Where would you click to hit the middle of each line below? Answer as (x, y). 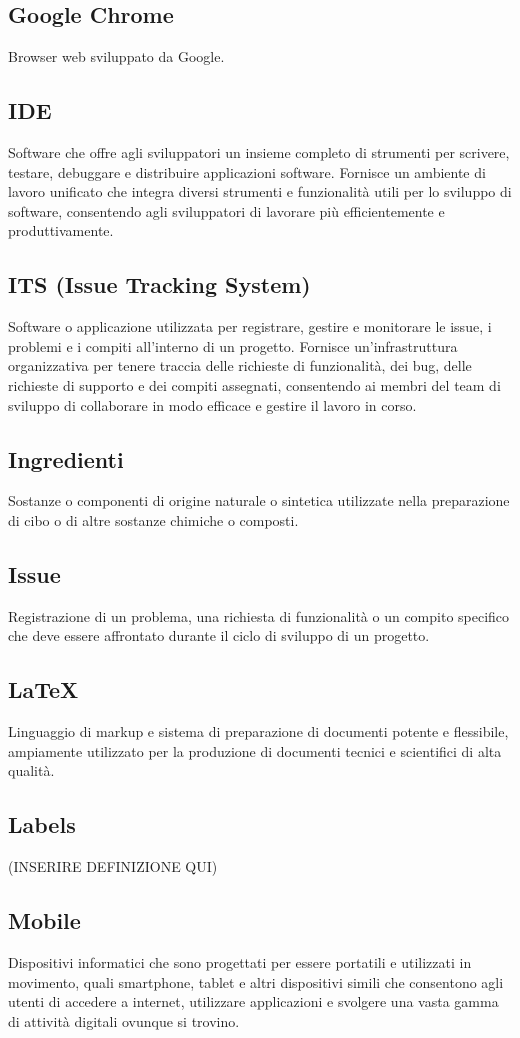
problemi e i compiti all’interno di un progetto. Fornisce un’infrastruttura (233, 345)
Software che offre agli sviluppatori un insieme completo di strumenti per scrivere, (259, 152)
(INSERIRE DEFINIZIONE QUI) (113, 866)
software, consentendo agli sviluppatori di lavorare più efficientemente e (226, 210)
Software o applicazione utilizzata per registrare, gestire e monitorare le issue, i (250, 326)
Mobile (44, 920)
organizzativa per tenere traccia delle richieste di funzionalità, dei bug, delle (240, 365)
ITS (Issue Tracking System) (159, 284)
